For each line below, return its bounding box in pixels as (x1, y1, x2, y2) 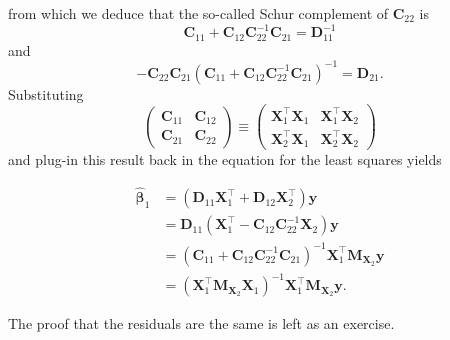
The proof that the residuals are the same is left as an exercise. (8, 313, 395, 334)
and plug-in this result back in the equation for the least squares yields (8, 149, 442, 170)
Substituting (8, 83, 84, 104)
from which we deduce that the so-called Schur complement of (8, 3, 389, 23)
